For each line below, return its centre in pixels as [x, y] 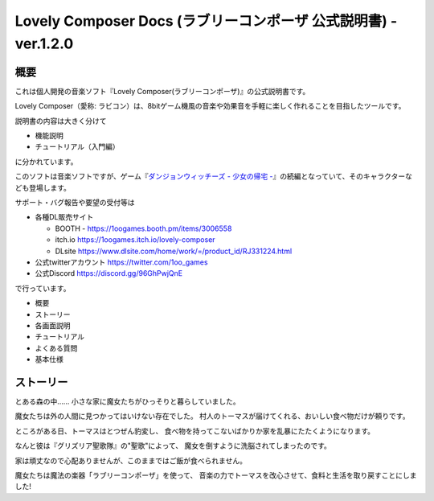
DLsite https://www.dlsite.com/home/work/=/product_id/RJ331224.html [174, 251]
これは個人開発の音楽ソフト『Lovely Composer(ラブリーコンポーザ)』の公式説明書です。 [162, 91]
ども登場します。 [43, 187]
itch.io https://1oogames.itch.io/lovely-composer [135, 240]
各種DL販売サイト [64, 217]
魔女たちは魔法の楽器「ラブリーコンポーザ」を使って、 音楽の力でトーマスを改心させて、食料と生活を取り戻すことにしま [216, 475]
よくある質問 [56, 348]
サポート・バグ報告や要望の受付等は [75, 202]
